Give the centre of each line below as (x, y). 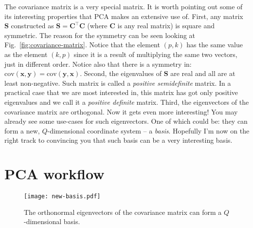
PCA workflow (54, 174)
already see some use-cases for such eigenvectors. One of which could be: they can (126, 121)
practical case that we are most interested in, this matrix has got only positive (121, 92)
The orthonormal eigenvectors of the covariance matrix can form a (123, 212)
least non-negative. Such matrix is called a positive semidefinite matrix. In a (118, 83)
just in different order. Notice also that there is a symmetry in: (98, 64)
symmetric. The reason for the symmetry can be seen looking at (100, 35)
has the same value (215, 45)
